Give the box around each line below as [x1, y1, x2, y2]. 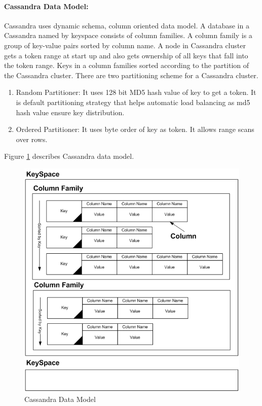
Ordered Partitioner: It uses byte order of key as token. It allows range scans [16, 124, 254, 134]
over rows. [16, 133, 48, 144]
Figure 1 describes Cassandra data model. [4, 151, 134, 161]
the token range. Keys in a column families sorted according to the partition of [4, 60, 249, 71]
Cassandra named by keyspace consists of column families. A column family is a [4, 30, 252, 41]
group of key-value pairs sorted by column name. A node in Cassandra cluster [4, 40, 246, 50]
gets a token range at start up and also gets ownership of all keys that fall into [4, 50, 248, 60]
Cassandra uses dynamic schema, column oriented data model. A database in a [4, 20, 249, 30]
